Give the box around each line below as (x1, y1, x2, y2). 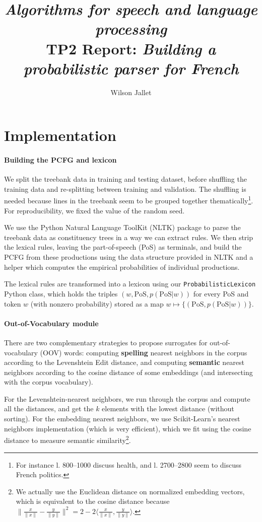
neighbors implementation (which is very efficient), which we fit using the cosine (4, 423, 251, 433)
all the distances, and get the (4, 403, 94, 414)
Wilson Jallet (110, 87, 152, 97)
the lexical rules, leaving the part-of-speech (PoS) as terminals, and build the (4, 242, 242, 252)
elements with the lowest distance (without (102, 403, 234, 414)
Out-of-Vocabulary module (4, 318, 99, 328)
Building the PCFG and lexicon (4, 155, 117, 165)
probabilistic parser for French (23, 57, 239, 79)
